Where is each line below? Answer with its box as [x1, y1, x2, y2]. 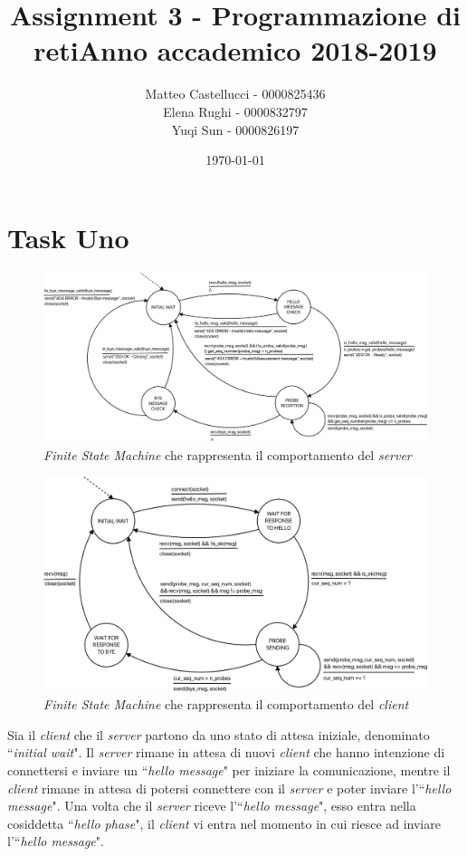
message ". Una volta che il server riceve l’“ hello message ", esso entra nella [7, 796, 416, 815]
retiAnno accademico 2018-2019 [33, 32, 437, 69]
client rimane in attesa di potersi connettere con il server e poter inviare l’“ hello [7, 778, 452, 797]
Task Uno [7, 218, 129, 255]
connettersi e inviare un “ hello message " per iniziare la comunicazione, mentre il [7, 761, 451, 779]
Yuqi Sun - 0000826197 [171, 120, 300, 139]
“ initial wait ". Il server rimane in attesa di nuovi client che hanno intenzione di [7, 743, 445, 762]
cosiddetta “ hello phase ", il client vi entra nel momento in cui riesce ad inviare [7, 813, 441, 832]
